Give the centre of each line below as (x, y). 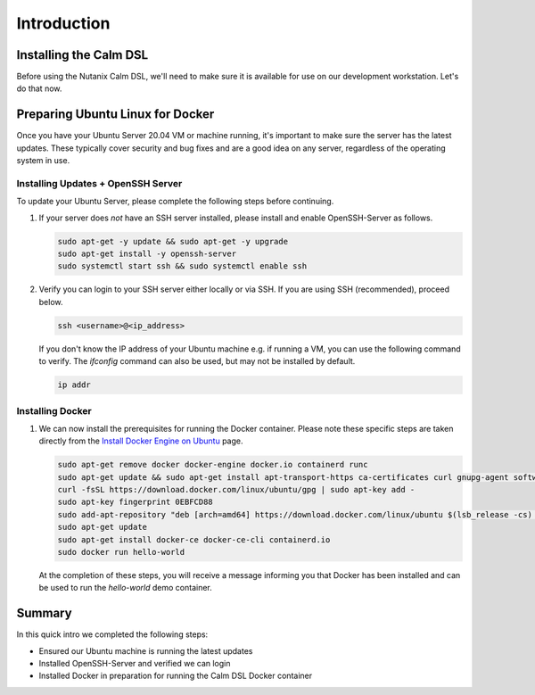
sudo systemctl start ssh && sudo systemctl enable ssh (182, 266)
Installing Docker (54, 410)
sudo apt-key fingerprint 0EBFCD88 (135, 502)
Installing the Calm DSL (82, 55)
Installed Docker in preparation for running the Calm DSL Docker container (175, 676)
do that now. (39, 88)
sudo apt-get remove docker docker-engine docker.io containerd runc (213, 465)
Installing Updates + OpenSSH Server (99, 183)
